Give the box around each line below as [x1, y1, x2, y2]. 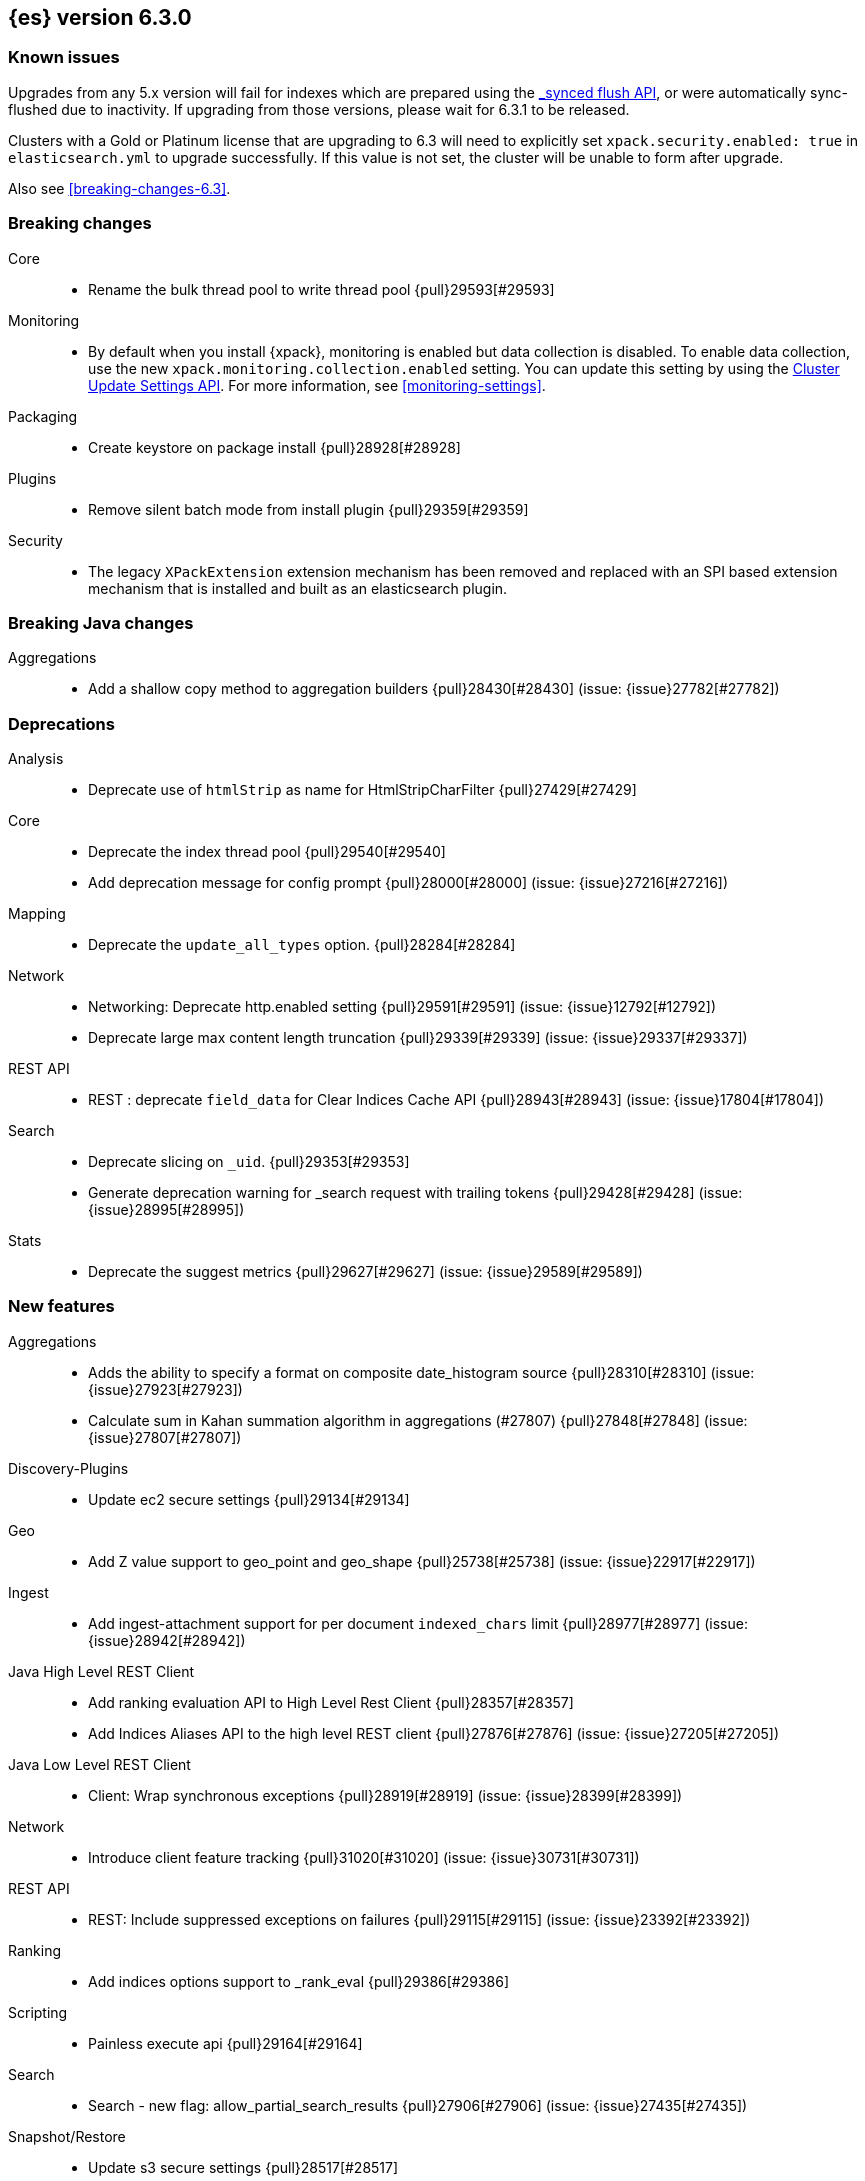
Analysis [8, 750, 64, 768]
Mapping [8, 905, 66, 923]
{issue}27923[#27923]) [88, 1380, 243, 1398]
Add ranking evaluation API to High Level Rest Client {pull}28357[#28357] [88, 1693, 574, 1711]
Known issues [8, 47, 120, 68]
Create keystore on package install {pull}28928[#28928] [88, 438, 461, 456]
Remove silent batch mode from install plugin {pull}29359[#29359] [88, 500, 529, 518]
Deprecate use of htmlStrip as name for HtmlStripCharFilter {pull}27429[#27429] [88, 781, 637, 799]
